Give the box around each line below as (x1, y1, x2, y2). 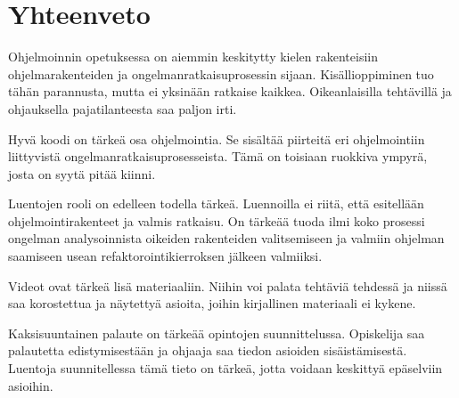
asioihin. (8, 376, 53, 394)
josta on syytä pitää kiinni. (8, 164, 156, 183)
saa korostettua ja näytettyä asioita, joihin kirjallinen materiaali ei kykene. (8, 294, 416, 313)
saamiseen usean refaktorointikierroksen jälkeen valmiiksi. (8, 247, 323, 265)
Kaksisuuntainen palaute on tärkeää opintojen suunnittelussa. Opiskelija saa (8, 323, 425, 342)
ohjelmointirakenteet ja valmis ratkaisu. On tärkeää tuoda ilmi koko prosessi (8, 211, 425, 230)
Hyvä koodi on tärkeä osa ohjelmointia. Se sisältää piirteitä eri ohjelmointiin (8, 129, 425, 148)
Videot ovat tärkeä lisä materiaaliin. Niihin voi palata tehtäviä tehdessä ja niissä (8, 276, 447, 295)
